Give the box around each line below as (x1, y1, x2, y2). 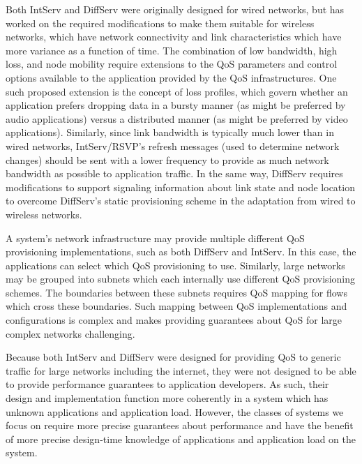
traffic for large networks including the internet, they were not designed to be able (6, 363, 356, 377)
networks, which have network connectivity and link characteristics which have (6, 29, 342, 44)
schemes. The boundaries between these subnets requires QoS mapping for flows (6, 285, 347, 299)
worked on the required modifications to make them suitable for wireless (6, 15, 315, 30)
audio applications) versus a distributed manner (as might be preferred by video (6, 111, 348, 126)
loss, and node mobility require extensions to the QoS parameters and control (6, 57, 338, 71)
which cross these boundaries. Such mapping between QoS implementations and (6, 299, 347, 313)
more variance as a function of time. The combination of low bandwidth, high (6, 43, 338, 57)
